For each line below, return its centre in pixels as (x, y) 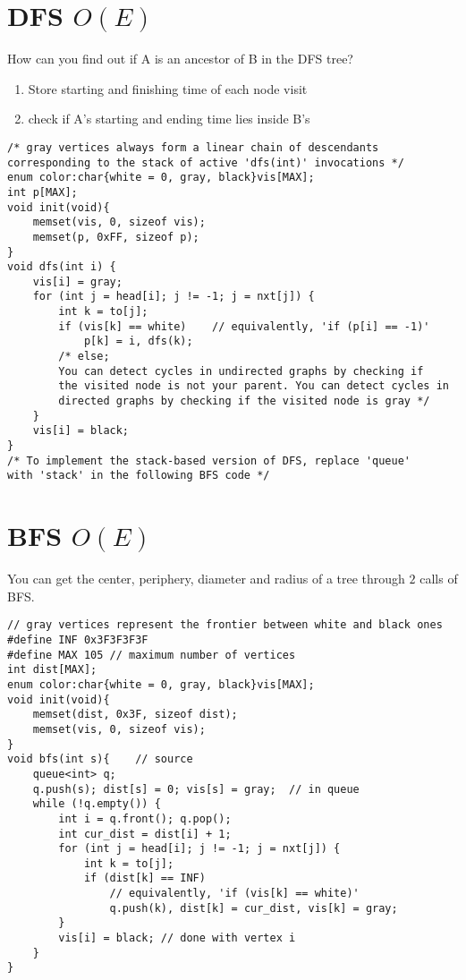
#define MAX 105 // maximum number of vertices (152, 655)
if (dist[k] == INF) (144, 878)
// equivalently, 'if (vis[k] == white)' (234, 894)
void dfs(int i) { (62, 267)
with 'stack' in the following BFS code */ (139, 476)
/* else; (84, 357)
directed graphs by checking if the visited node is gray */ (244, 401)
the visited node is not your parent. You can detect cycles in (254, 386)
